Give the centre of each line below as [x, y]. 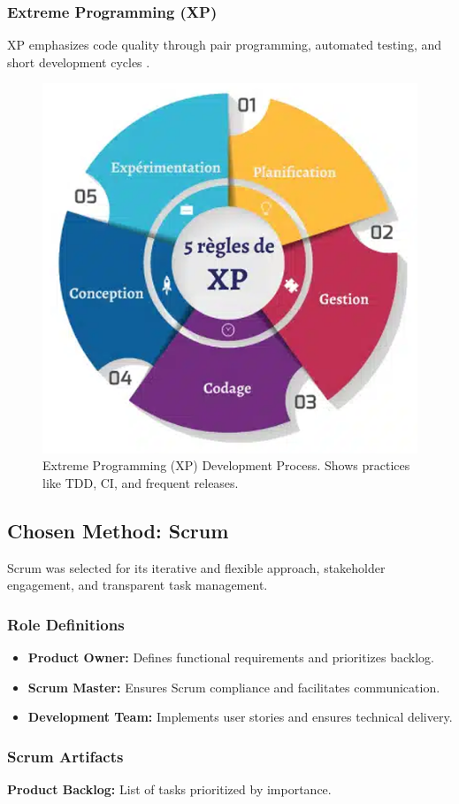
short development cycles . [79, 62]
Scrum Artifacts [65, 756]
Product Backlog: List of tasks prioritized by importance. [169, 789]
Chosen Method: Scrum [118, 530]
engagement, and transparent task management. [138, 585]
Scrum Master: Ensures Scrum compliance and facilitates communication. [234, 687]
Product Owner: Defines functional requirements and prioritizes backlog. [231, 657]
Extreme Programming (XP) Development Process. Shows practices [226, 465]
